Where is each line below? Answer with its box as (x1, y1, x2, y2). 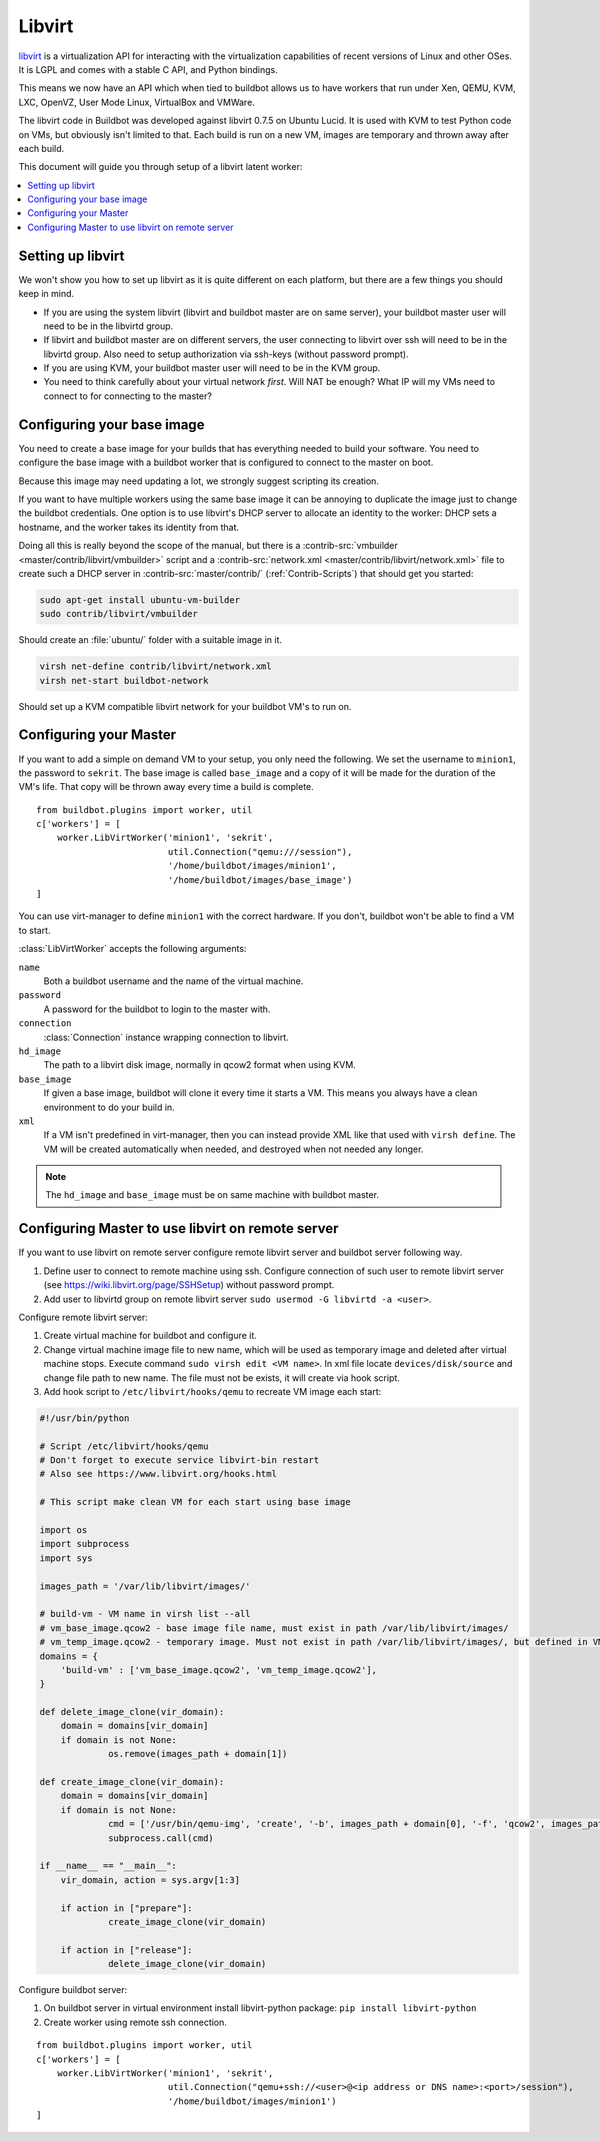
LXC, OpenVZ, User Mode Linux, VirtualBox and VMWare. (18, 96, 255, 108)
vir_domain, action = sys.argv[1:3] (60, 1874, 240, 1885)
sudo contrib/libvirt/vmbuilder (39, 608, 199, 620)
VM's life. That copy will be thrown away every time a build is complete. (18, 781, 314, 793)
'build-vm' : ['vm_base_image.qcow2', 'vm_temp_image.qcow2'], (60, 1664, 378, 1675)
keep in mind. (18, 288, 75, 300)
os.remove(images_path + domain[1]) (108, 1748, 288, 1760)
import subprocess (39, 1538, 130, 1550)
